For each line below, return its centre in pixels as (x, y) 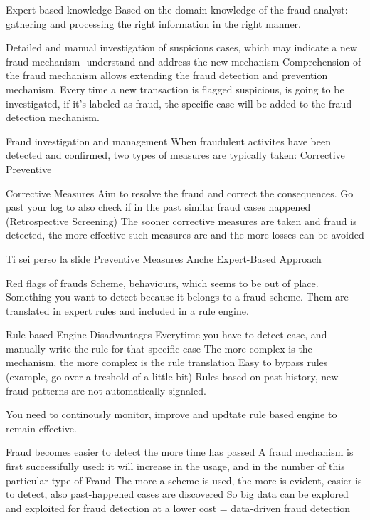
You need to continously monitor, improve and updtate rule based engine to (171, 414)
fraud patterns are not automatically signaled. (106, 390)
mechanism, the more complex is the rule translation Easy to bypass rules (167, 362)
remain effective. (41, 428)
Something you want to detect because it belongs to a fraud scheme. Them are (177, 297)
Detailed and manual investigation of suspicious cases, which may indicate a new (182, 47)
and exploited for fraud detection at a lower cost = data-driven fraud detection (178, 508)
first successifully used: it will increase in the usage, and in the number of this (175, 466)
